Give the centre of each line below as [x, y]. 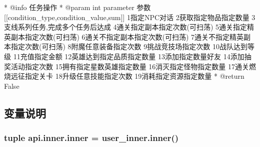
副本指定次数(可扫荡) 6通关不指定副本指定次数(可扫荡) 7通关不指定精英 [127, 36]
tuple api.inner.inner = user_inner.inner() [91, 138]
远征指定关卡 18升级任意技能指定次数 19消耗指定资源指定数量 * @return [127, 76]
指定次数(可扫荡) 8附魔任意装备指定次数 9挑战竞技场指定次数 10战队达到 [129, 46]
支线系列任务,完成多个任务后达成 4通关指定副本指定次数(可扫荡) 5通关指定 [126, 27]
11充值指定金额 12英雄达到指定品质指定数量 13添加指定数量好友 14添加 [129, 56]
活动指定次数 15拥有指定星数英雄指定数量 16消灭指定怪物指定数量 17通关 [130, 66]
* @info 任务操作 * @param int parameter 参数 [77, 7]
